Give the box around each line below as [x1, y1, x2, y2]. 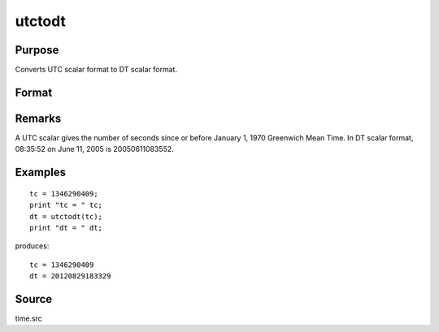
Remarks [15, 111, 62, 125]
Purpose [15, 43, 59, 57]
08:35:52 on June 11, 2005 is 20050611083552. [15, 144, 174, 154]
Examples [15, 166, 67, 179]
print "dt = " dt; [29, 223, 103, 232]
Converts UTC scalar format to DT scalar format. [15, 65, 178, 75]
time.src [15, 313, 42, 324]
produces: [15, 241, 50, 251]
